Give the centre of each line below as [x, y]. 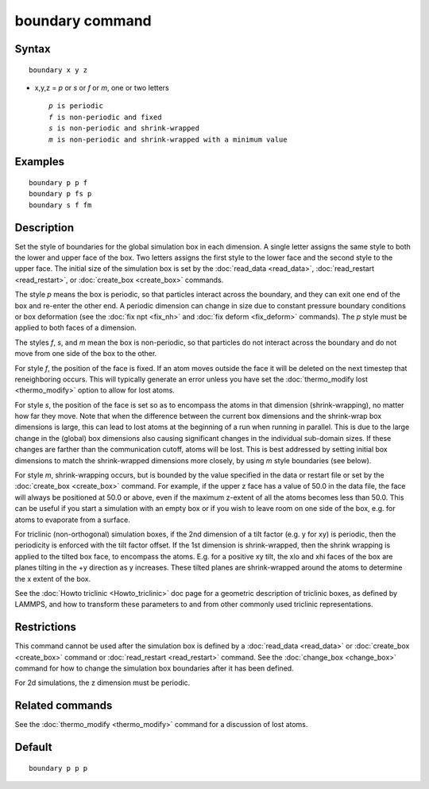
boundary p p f [58, 182]
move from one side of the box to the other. [86, 354]
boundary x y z [58, 70]
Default [33, 747]
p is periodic [76, 106]
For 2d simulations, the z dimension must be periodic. [102, 683]
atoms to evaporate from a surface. [73, 520]
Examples [40, 162]
